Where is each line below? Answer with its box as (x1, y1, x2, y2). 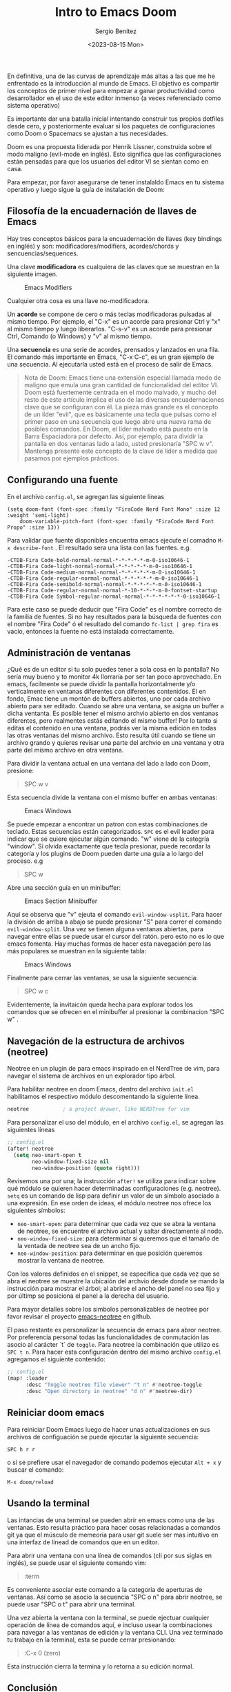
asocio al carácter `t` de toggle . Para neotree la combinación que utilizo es (7, 1341, 219, 1349)
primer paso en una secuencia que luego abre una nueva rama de (23, 417, 212, 425)
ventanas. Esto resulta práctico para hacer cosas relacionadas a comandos (7, 1523, 221, 1531)
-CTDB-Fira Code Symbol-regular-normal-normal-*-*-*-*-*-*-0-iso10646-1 (7, 593, 221, 600)
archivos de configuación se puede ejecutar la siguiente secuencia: (7, 1432, 199, 1441)
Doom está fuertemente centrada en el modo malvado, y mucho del (23, 388, 217, 396)
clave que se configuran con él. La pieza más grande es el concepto (23, 402, 219, 411)
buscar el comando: (7, 1465, 64, 1474)
